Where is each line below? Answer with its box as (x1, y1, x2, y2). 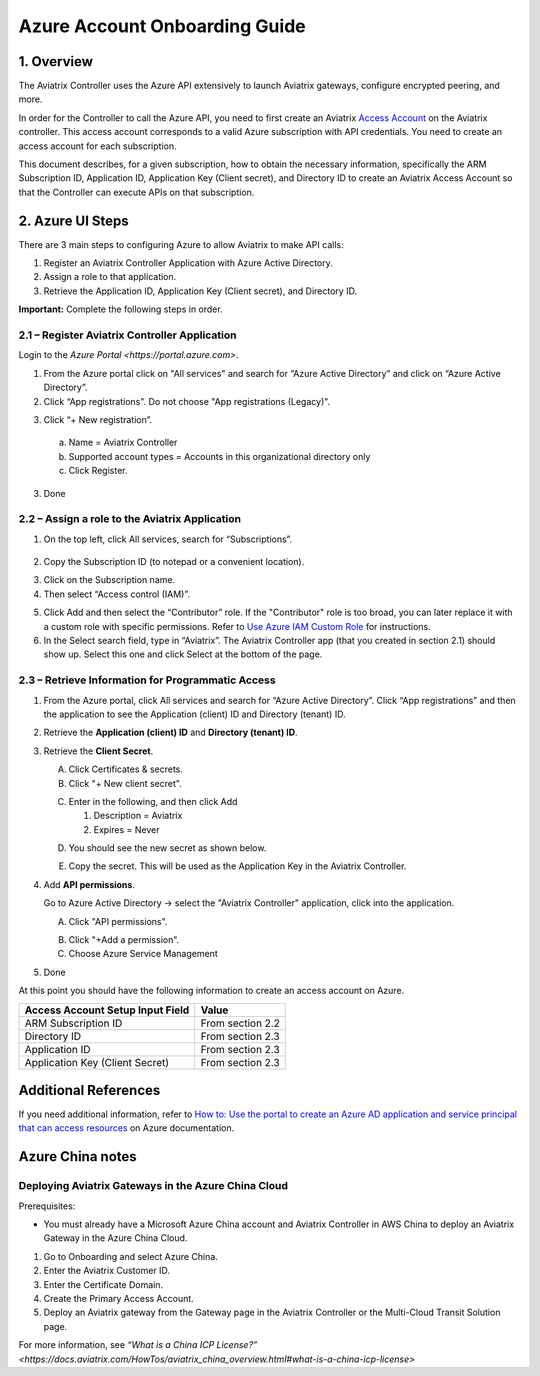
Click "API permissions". (68, 915, 168, 927)
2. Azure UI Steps (18, 212, 129, 229)
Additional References (18, 1082, 161, 1099)
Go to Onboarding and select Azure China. (43, 1250, 219, 1262)
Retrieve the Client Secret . (43, 745, 154, 757)
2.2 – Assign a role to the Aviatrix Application (18, 512, 242, 526)
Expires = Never (93, 823, 160, 835)
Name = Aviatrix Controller (68, 436, 178, 449)
